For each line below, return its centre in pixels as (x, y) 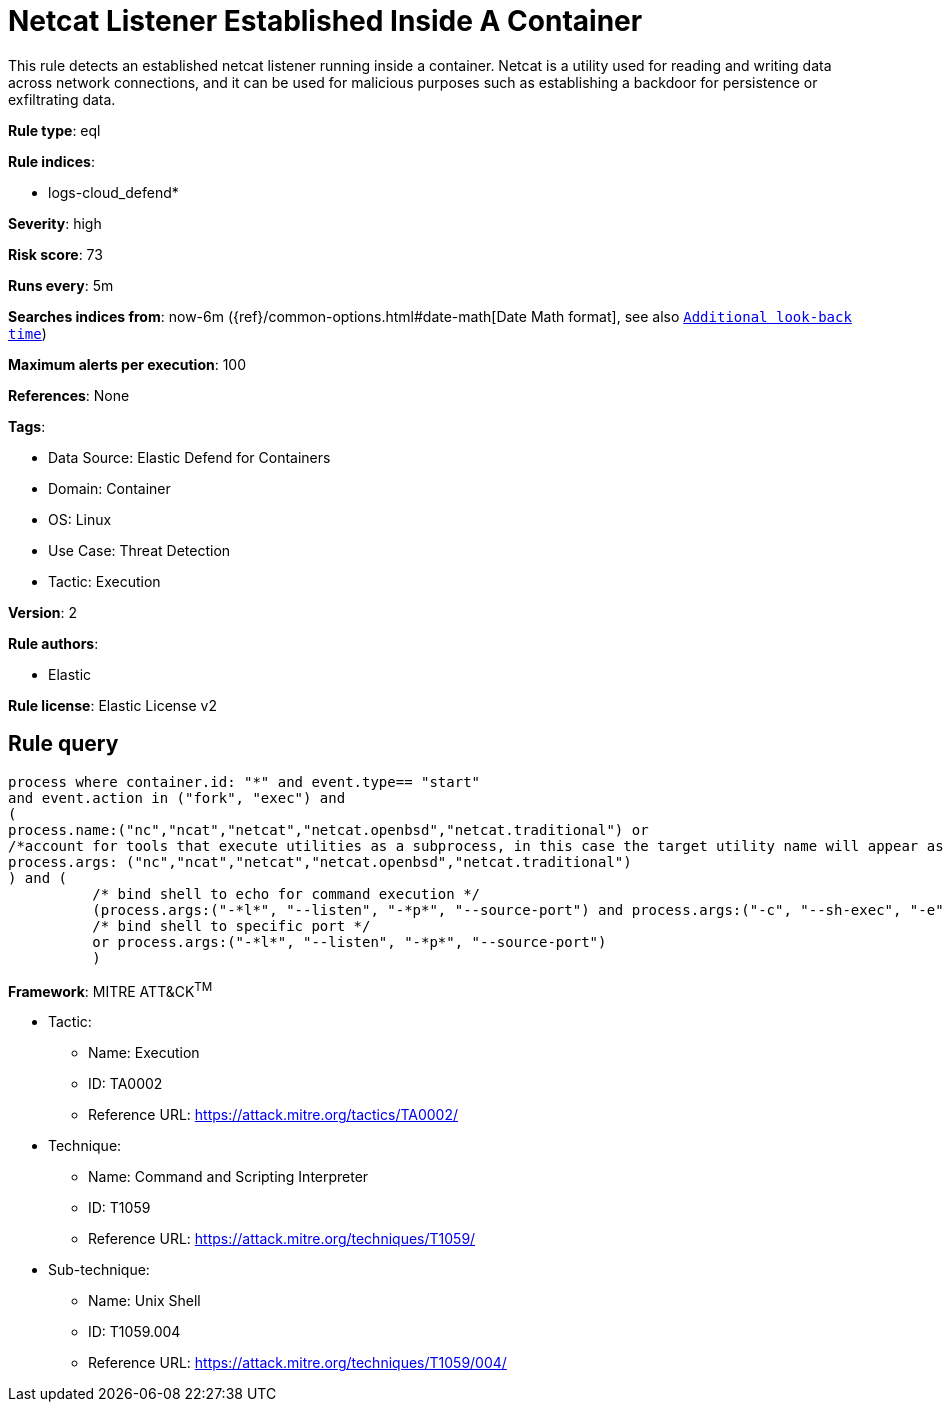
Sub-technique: (99, 1270)
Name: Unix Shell (144, 1301)
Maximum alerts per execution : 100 (127, 364)
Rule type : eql (54, 130)
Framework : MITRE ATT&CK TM (110, 989)
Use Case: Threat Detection (139, 550)
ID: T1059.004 (134, 1332)
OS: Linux (80, 519)
